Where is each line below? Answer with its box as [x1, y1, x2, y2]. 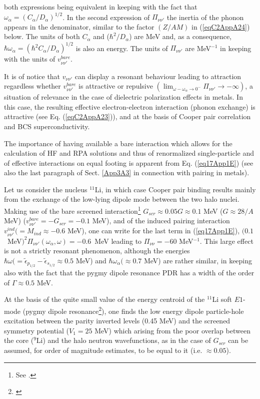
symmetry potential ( [4, 325, 69, 335]
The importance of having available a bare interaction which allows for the [4, 138, 232, 148]
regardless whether [4, 81, 61, 91]
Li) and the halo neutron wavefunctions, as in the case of [36, 335, 211, 345]
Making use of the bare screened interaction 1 [4, 204, 141, 216]
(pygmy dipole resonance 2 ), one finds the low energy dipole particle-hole [22, 304, 244, 316]
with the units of [4, 54, 55, 64]
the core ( [4, 335, 34, 345]
